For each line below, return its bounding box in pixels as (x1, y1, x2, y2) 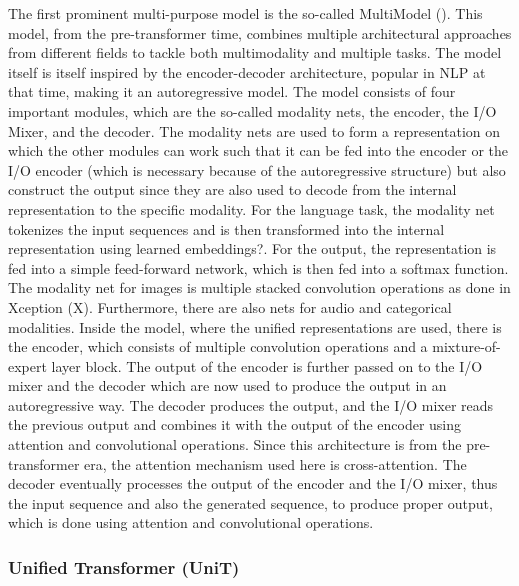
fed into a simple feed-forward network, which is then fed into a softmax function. (8, 257, 509, 278)
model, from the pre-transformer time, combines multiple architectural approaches (8, 22, 512, 43)
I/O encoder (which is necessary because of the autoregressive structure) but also (8, 159, 506, 180)
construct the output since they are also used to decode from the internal (8, 179, 457, 200)
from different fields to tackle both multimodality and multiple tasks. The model (8, 42, 502, 63)
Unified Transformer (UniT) (8, 554, 240, 579)
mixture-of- (432, 336, 501, 357)
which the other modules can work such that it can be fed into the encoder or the (8, 140, 509, 161)
